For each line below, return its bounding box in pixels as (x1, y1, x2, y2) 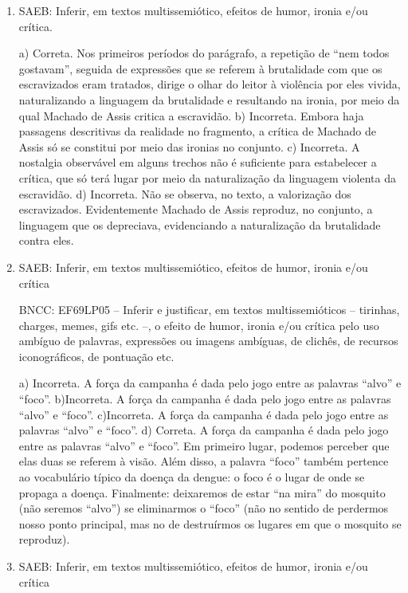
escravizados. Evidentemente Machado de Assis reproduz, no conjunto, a (18, 201, 373, 218)
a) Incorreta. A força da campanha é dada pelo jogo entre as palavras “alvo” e (18, 375, 402, 391)
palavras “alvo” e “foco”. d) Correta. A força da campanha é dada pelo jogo (18, 422, 389, 438)
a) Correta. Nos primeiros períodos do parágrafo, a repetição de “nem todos (18, 45, 390, 61)
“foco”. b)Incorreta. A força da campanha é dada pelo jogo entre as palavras (18, 391, 391, 407)
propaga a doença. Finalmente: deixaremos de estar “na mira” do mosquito (18, 484, 386, 501)
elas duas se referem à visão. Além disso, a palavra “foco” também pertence (18, 453, 389, 469)
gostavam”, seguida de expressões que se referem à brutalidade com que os (18, 60, 382, 77)
